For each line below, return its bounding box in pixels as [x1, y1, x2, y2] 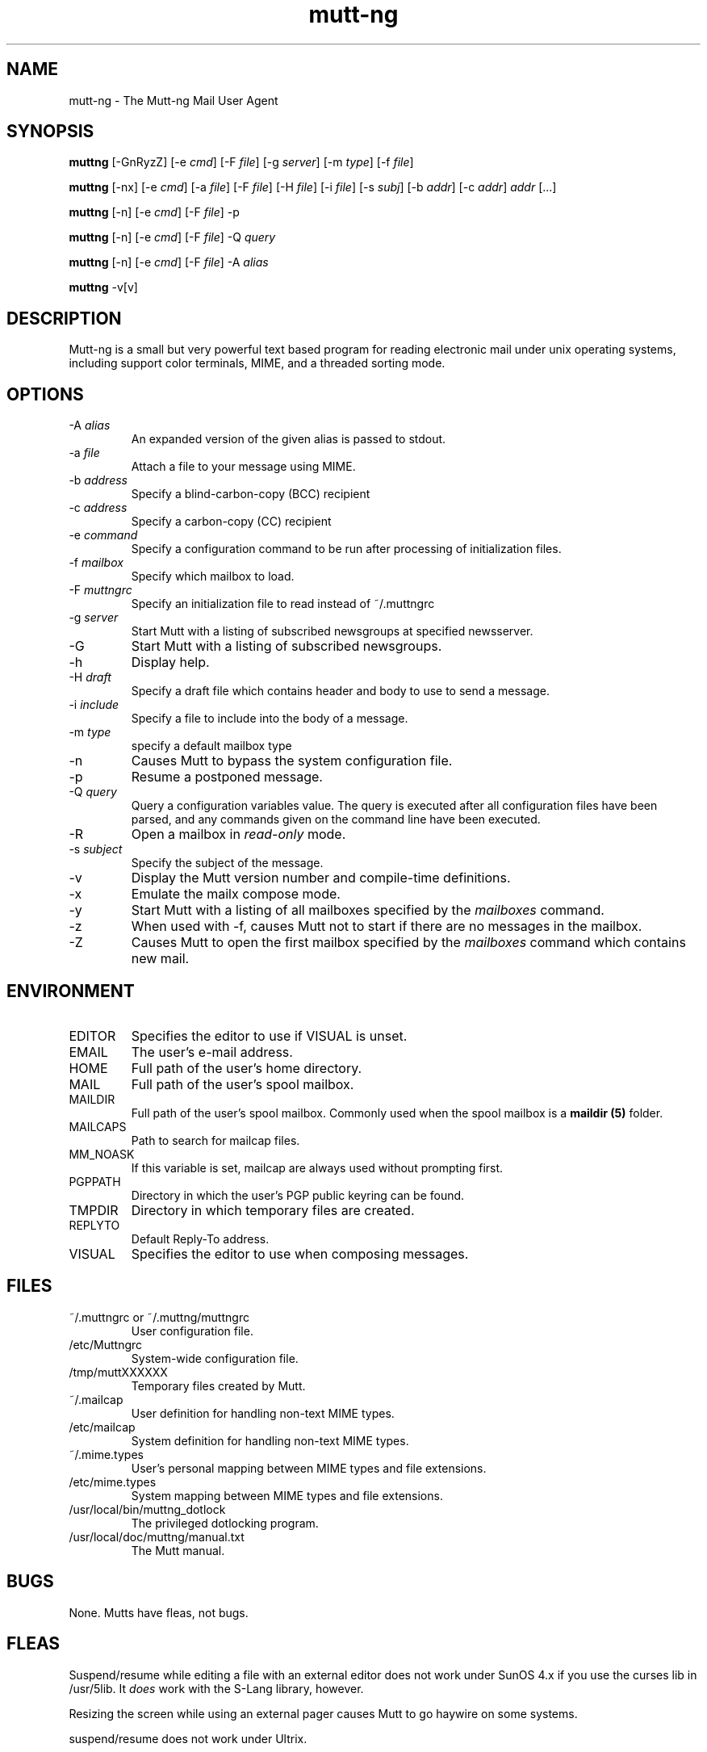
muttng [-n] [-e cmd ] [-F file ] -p [69, 205, 240, 220]
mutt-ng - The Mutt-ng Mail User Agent [69, 93, 278, 107]
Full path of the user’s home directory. [131, 1059, 362, 1076]
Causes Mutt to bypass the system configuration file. [131, 752, 453, 769]
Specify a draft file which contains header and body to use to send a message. [131, 684, 550, 698]
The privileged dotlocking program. [131, 1515, 319, 1530]
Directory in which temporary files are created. [131, 1201, 415, 1218]
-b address [69, 473, 128, 488]
